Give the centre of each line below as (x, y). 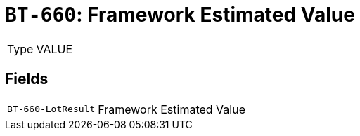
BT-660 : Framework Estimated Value (180, 15)
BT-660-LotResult (51, 109)
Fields (27, 79)
